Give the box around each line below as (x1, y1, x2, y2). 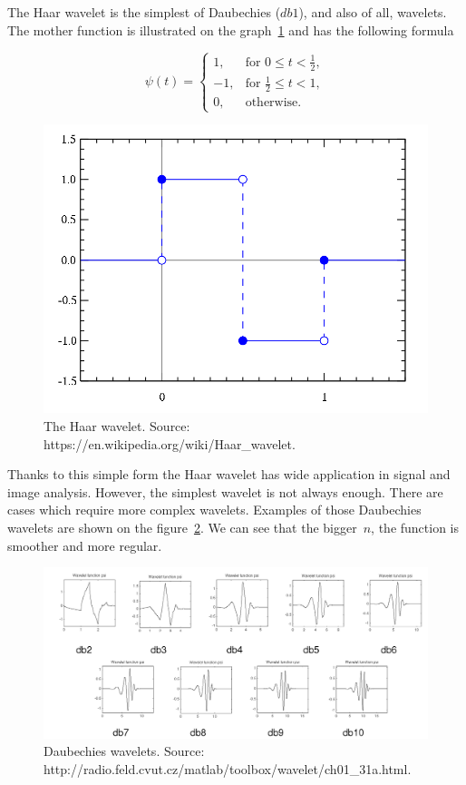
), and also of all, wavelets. (298, 3, 447, 21)
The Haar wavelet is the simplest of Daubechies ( (7, 3, 281, 21)
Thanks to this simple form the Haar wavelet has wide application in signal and (7, 465, 451, 484)
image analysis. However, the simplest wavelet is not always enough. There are (7, 482, 443, 501)
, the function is (371, 518, 460, 537)
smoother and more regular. (7, 535, 162, 554)
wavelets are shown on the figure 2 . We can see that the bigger (7, 518, 357, 537)
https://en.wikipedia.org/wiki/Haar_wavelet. (44, 434, 296, 453)
